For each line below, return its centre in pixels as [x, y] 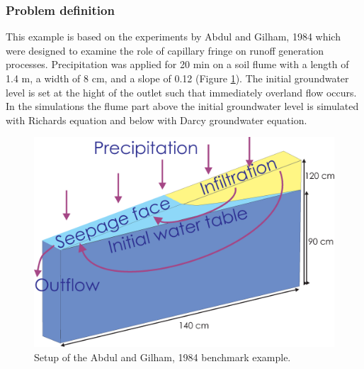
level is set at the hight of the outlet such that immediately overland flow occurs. [181, 92]
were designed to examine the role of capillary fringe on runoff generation [165, 50]
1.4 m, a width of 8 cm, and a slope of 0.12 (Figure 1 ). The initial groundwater [177, 78]
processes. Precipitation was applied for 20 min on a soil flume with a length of [177, 64]
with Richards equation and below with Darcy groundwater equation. [157, 120]
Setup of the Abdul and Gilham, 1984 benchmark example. [163, 357]
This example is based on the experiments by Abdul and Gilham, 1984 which [173, 37]
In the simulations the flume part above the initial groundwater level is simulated [182, 106]
